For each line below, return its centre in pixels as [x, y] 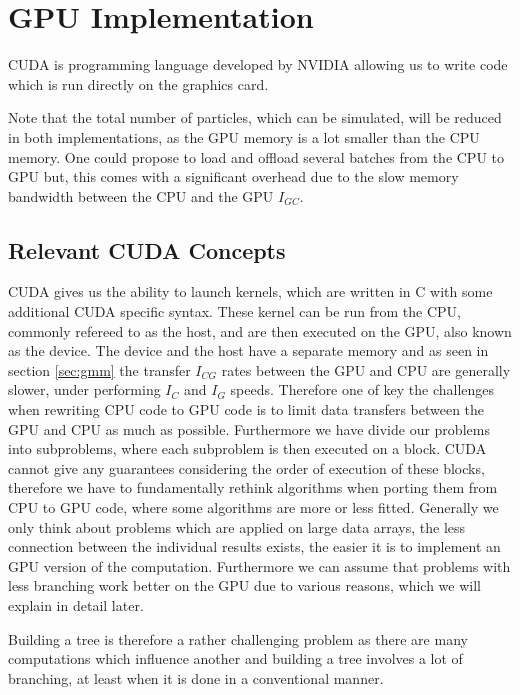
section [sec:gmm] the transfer [99, 369]
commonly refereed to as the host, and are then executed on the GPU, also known [260, 330]
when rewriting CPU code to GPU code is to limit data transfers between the [246, 409]
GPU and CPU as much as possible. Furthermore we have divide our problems [249, 428]
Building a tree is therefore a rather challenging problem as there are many [238, 638]
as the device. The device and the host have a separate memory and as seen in [248, 350]
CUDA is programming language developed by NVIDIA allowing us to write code [258, 64]
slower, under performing [84, 389]
